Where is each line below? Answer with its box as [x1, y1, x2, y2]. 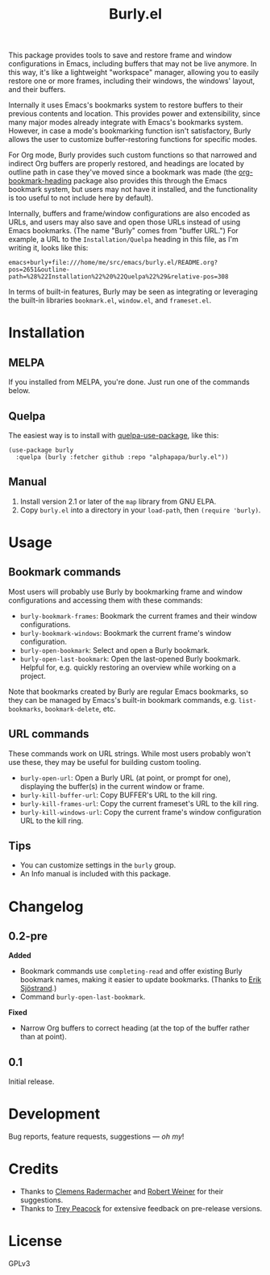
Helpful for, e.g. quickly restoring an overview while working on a [19, 663, 236, 672]
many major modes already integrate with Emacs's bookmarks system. [8, 118, 243, 127]
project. [19, 671, 46, 680]
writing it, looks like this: [8, 243, 89, 253]
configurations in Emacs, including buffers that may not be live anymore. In [8, 59, 257, 69]
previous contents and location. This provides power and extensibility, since [8, 109, 260, 119]
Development [8, 1105, 101, 1123]
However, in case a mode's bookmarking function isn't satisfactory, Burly [8, 126, 251, 136]
